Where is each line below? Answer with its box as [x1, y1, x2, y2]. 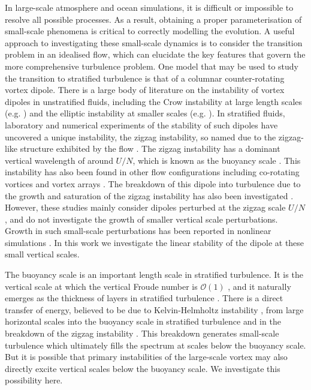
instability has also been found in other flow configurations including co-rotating [5, 166, 300, 178]
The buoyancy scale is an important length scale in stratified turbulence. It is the [5, 268, 303, 281]
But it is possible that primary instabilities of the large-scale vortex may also [5, 350, 288, 363]
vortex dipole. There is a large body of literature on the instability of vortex [5, 83, 285, 96]
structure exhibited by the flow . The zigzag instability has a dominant [20, 142, 280, 155]
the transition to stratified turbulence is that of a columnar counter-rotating [5, 71, 285, 84]
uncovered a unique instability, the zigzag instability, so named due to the [5, 130, 276, 143]
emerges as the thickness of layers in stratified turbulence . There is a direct [5, 292, 283, 304]
